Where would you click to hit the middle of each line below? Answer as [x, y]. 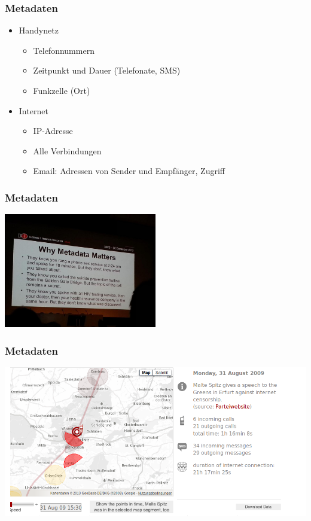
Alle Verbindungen [67, 150]
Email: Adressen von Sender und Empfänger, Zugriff [129, 171]
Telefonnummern [64, 50]
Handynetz [39, 30]
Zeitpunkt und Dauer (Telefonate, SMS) [107, 70]
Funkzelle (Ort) [62, 90]
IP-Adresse [53, 131]
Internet [33, 110]
